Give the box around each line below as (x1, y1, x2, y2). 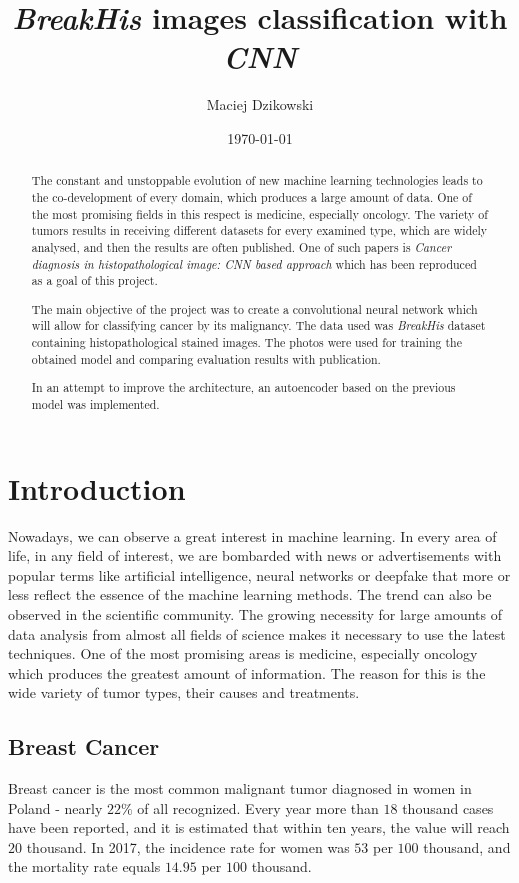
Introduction (8, 467, 186, 508)
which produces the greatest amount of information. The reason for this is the (8, 662, 486, 683)
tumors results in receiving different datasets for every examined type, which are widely (31, 222, 488, 239)
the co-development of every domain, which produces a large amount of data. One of (31, 188, 472, 205)
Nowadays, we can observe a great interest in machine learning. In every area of (8, 525, 497, 546)
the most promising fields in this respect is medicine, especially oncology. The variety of (31, 205, 488, 222)
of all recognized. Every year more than (137, 797, 379, 818)
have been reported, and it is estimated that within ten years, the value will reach (8, 817, 510, 838)
